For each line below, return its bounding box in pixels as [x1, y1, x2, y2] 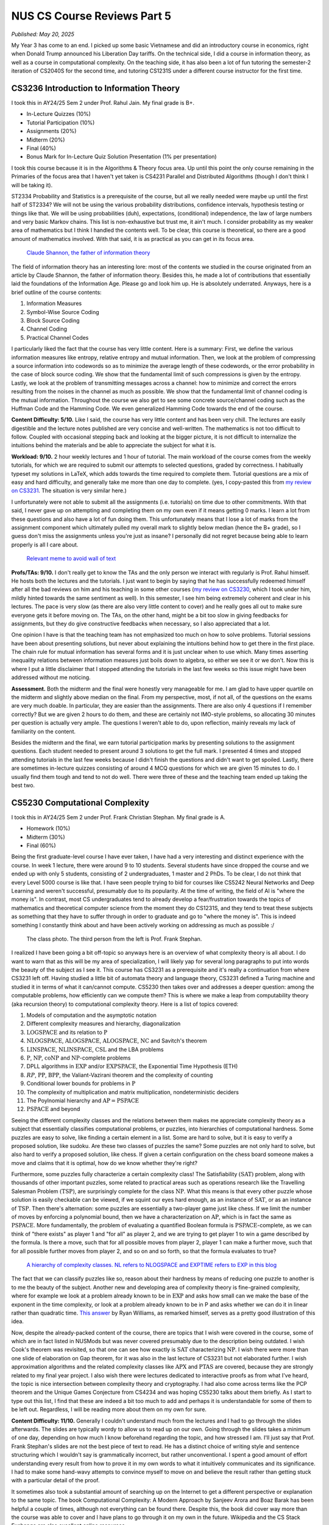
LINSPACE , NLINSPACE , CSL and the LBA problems [26, 1046, 164, 1053]
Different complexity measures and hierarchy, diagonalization [26, 1020, 181, 1027]
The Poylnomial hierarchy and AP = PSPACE [26, 1097, 140, 1104]
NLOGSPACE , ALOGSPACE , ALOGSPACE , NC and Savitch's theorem [26, 1037, 207, 1044]
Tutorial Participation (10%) [26, 119, 95, 126]
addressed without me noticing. [11, 674, 91, 681]
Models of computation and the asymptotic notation [26, 1011, 157, 1019]
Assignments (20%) [26, 127, 77, 135]
